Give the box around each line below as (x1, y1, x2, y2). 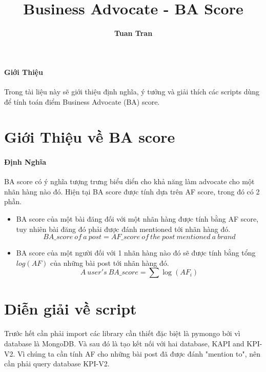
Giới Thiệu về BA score (4, 126, 175, 147)
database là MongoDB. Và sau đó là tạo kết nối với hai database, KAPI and (4, 338, 244, 348)
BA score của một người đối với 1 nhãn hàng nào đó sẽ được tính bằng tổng (16, 247, 256, 258)
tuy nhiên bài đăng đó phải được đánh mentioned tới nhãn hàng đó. (16, 223, 231, 234)
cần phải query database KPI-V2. (4, 358, 110, 369)
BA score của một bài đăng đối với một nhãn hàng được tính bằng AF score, (16, 213, 259, 224)
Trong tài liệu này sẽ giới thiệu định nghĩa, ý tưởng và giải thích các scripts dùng (4, 86, 260, 96)
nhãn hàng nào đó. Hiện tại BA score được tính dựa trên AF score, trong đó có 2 (4, 186, 260, 197)
